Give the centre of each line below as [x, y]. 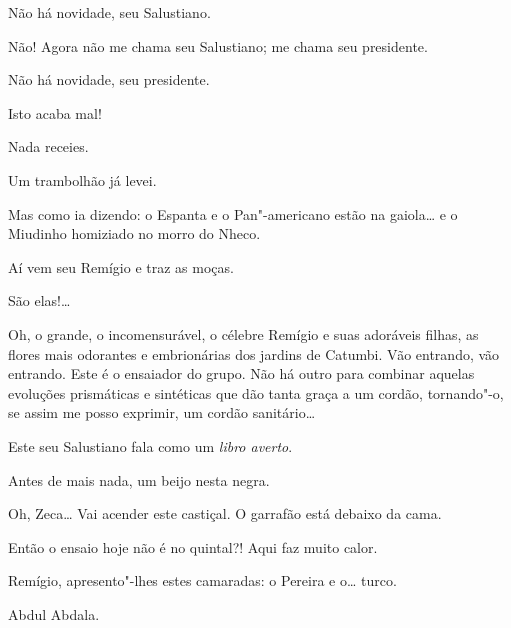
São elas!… [39, 300]
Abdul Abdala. [54, 613]
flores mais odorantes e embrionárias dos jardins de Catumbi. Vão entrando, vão [254, 353]
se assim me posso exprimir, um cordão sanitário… [162, 412]
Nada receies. [48, 146]
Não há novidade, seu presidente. [109, 79]
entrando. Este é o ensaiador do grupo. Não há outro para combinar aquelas [241, 373]
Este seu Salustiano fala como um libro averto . [150, 445]
